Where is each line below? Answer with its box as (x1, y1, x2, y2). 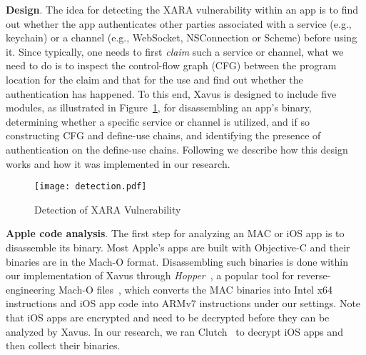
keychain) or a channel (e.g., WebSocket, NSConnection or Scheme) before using (6, 30, 357, 45)
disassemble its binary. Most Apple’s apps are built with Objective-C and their (6, 239, 350, 254)
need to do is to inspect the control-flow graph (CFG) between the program (6, 58, 337, 73)
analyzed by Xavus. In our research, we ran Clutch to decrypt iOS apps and (6, 324, 343, 339)
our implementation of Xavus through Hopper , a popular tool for (6, 268, 294, 283)
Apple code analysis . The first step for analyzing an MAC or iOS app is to (6, 226, 345, 241)
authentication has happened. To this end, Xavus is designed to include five (6, 86, 337, 101)
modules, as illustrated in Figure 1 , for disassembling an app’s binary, (6, 100, 312, 115)
